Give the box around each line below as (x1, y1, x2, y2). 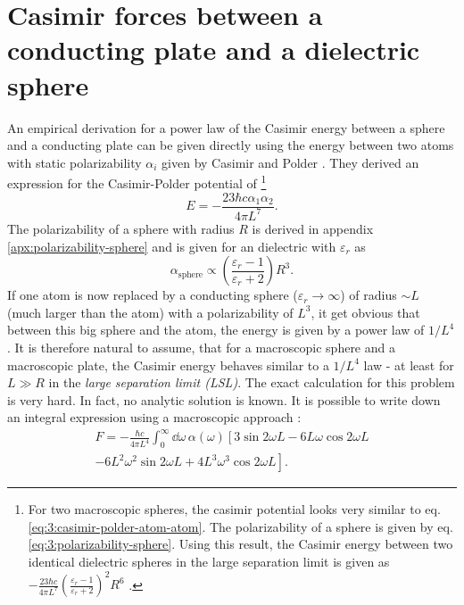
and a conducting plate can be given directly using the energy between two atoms (7, 136, 454, 154)
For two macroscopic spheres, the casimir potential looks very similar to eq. (28, 500, 441, 518)
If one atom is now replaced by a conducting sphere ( (7, 286, 298, 304)
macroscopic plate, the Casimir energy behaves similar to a (7, 355, 329, 374)
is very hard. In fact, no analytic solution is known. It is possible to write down (7, 390, 441, 409)
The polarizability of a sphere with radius (7, 219, 235, 237)
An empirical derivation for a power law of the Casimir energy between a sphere (7, 118, 445, 137)
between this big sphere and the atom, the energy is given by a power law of (7, 320, 425, 339)
